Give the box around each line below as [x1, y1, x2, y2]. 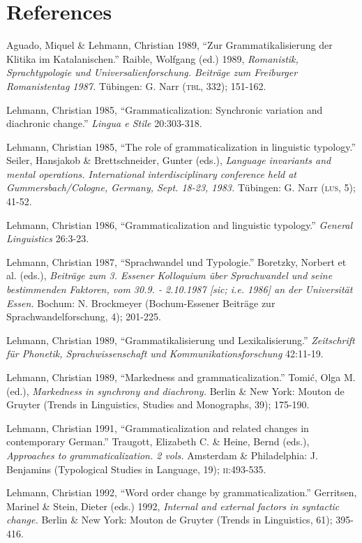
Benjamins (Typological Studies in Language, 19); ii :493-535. [6, 461, 266, 476]
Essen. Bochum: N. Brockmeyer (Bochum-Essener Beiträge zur [6, 295, 276, 310]
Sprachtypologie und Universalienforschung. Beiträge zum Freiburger [6, 65, 298, 80]
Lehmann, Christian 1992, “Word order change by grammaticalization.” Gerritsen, [6, 485, 357, 500]
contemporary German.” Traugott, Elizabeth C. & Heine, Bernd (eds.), [6, 434, 310, 449]
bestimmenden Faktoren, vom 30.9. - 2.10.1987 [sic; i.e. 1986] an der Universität [6, 282, 353, 297]
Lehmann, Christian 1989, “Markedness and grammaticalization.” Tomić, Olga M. [6, 370, 356, 384]
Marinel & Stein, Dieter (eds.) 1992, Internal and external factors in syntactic [6, 498, 340, 513]
